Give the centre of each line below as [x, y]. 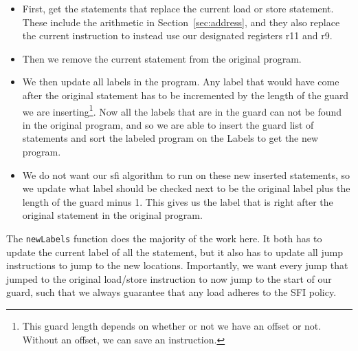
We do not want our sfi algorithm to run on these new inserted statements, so [186, 174]
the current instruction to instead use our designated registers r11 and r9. [177, 35]
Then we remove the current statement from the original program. [162, 58]
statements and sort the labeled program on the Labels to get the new [170, 138]
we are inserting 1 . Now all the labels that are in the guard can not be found [182, 110]
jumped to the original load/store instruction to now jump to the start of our [169, 278]
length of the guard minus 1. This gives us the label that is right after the [178, 201]
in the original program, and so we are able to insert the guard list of [168, 124]
